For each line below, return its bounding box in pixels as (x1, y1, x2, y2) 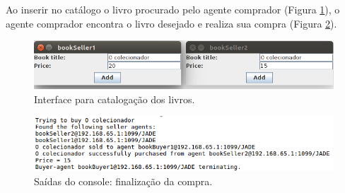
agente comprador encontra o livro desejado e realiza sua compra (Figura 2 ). (6, 16, 337, 30)
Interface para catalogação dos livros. (34, 91, 195, 106)
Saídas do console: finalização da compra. (34, 173, 213, 188)
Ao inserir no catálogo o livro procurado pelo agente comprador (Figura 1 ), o (6, 2, 340, 16)
